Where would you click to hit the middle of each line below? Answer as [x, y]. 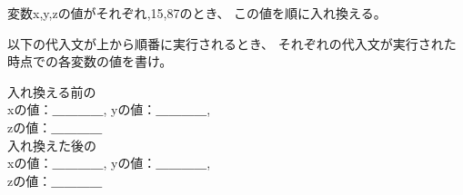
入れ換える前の [52, 91]
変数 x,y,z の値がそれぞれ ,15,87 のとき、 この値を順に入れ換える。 [197, 13]
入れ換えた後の [52, 145]
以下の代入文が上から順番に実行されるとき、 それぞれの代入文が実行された [232, 43]
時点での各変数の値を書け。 [90, 61]
